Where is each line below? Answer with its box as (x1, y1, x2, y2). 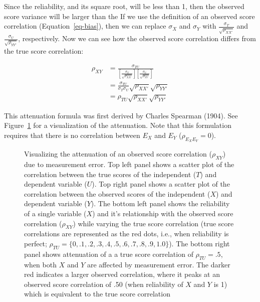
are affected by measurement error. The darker (87, 259, 230, 269)
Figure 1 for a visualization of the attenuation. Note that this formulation (4, 120, 231, 130)
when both (24, 259, 57, 269)
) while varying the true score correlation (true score (73, 218, 234, 228)
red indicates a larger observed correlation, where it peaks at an (24, 269, 220, 279)
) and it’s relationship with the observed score (92, 208, 233, 218)
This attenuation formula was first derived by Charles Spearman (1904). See (4, 110, 238, 120)
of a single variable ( (24, 208, 87, 218)
